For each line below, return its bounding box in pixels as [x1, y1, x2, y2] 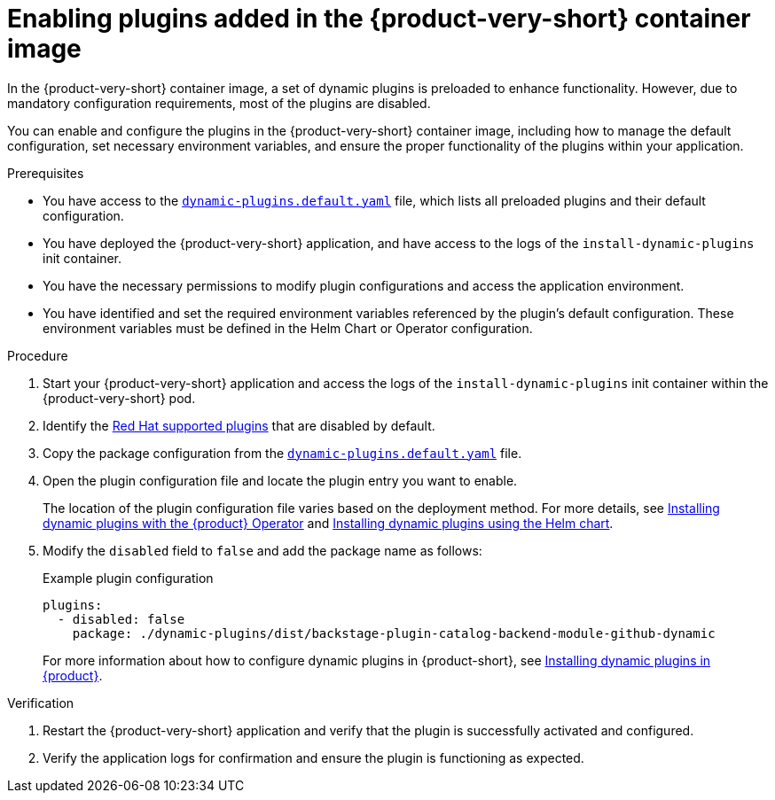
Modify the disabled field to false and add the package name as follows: [43, 542, 482, 558]
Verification [7, 695, 74, 711]
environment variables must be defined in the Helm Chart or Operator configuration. [43, 320, 533, 336]
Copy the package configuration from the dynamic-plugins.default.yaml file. [43, 445, 522, 461]
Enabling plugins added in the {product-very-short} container [7, 4, 751, 34]
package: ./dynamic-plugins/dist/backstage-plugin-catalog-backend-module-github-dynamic [72, 625, 716, 641]
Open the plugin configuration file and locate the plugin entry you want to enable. [43, 472, 518, 488]
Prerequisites [7, 165, 84, 181]
